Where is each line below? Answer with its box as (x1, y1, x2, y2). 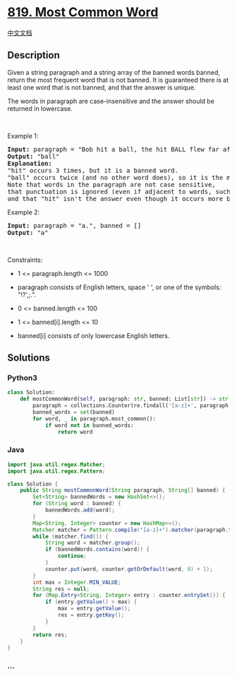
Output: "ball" (7, 152, 60, 160)
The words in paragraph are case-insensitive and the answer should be (7, 97, 215, 105)
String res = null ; (32, 585, 90, 593)
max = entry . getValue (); (57, 605, 131, 612)
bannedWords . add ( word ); (44, 507, 115, 514)
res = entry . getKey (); (57, 612, 125, 619)
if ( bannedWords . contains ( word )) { (44, 546, 150, 553)
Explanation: (7, 159, 53, 167)
